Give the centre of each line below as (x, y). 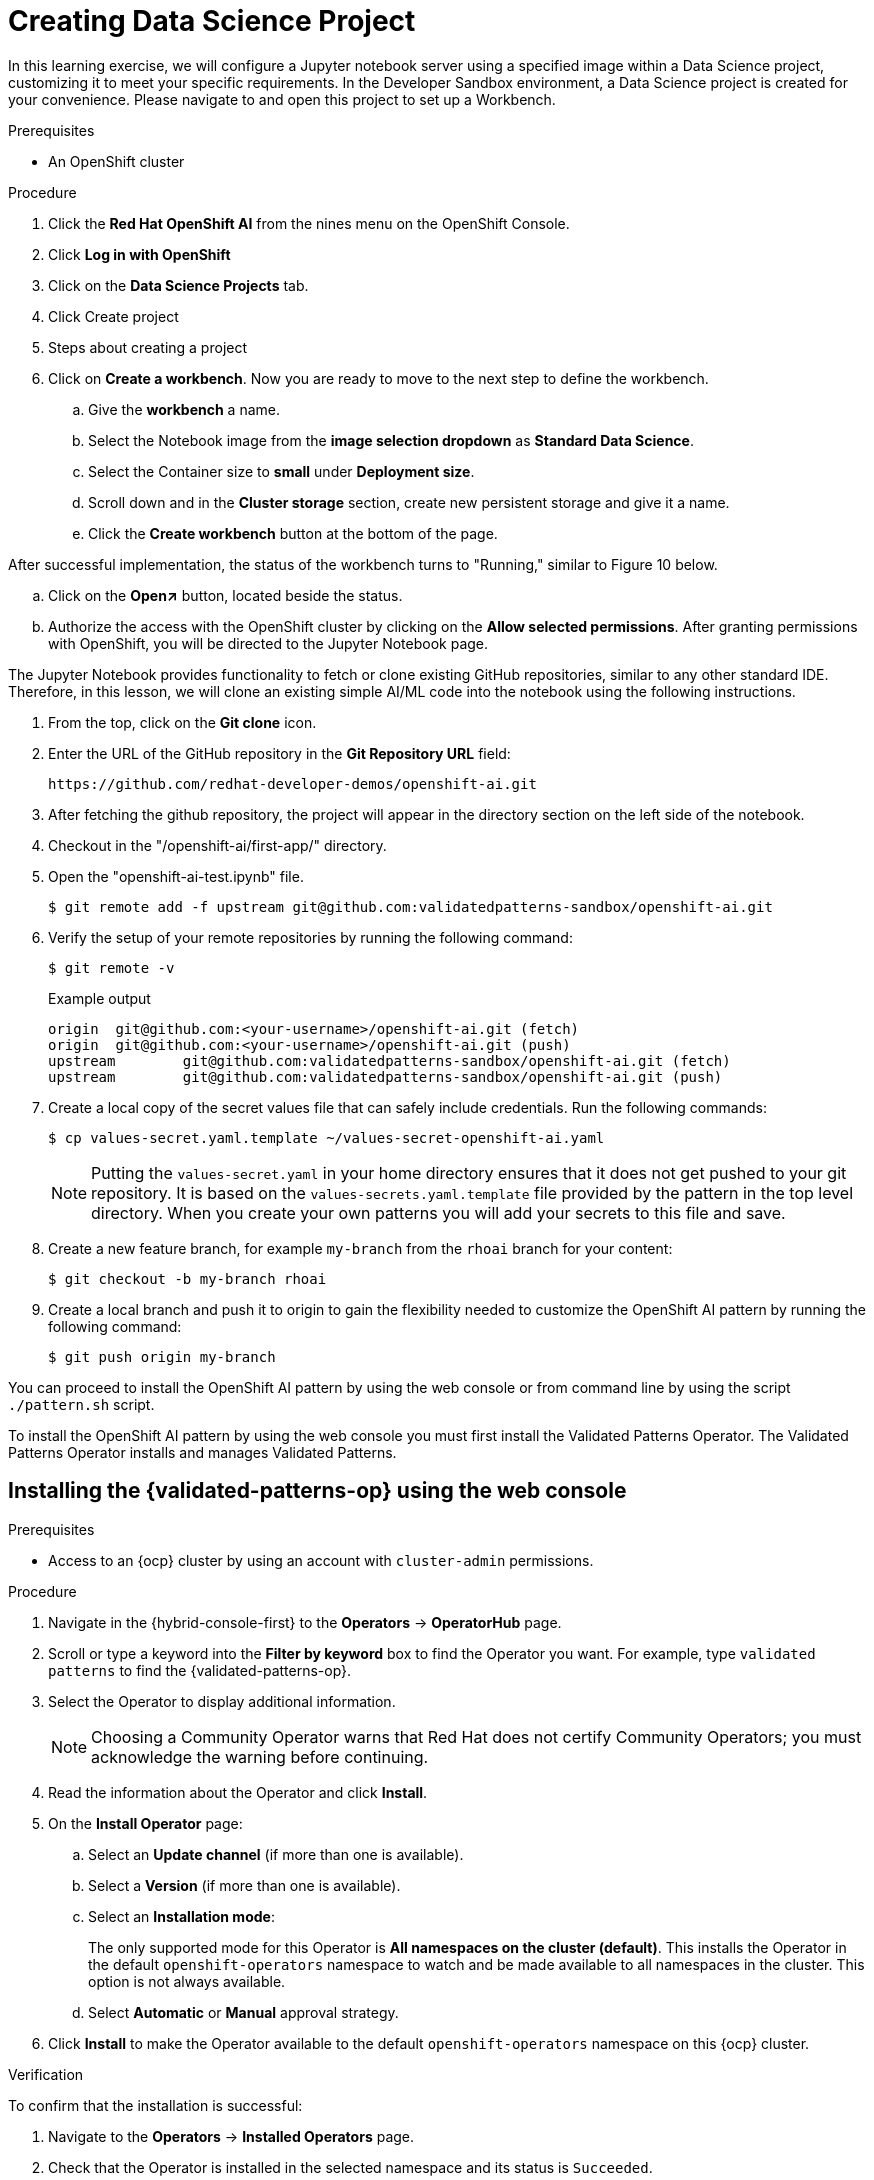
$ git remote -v (111, 967)
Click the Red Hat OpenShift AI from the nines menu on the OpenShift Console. (309, 223)
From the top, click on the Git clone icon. (182, 722)
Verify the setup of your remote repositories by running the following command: (310, 937)
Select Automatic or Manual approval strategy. (243, 2012)
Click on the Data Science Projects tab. (178, 285)
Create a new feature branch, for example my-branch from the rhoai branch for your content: (360, 1248)
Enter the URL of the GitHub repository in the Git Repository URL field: (279, 753)
